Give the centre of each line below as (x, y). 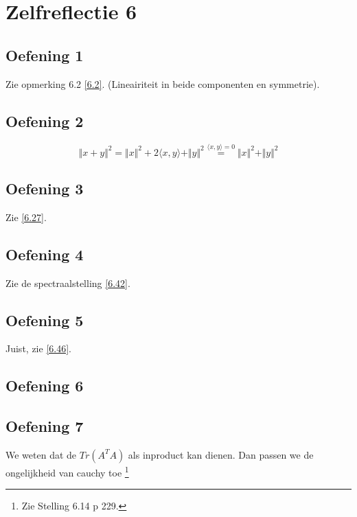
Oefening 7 (45, 426)
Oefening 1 (45, 55)
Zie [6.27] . (26, 217)
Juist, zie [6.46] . (38, 348)
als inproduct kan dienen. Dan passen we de (221, 454)
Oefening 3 (45, 188)
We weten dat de (41, 454)
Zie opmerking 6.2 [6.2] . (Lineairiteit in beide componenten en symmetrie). (163, 83)
